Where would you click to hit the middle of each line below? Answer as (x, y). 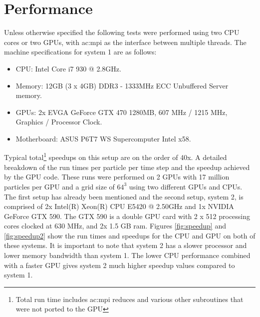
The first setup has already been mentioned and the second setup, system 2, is (124, 196)
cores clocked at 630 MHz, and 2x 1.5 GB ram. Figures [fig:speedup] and (115, 226)
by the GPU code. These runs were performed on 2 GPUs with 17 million (117, 177)
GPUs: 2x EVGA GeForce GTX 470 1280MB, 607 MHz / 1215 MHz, (122, 112)
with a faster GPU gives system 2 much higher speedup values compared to (120, 265)
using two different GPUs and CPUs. (186, 186)
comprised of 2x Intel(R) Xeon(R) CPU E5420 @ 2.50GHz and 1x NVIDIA (119, 206)
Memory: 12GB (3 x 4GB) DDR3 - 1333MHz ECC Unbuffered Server (122, 85)
